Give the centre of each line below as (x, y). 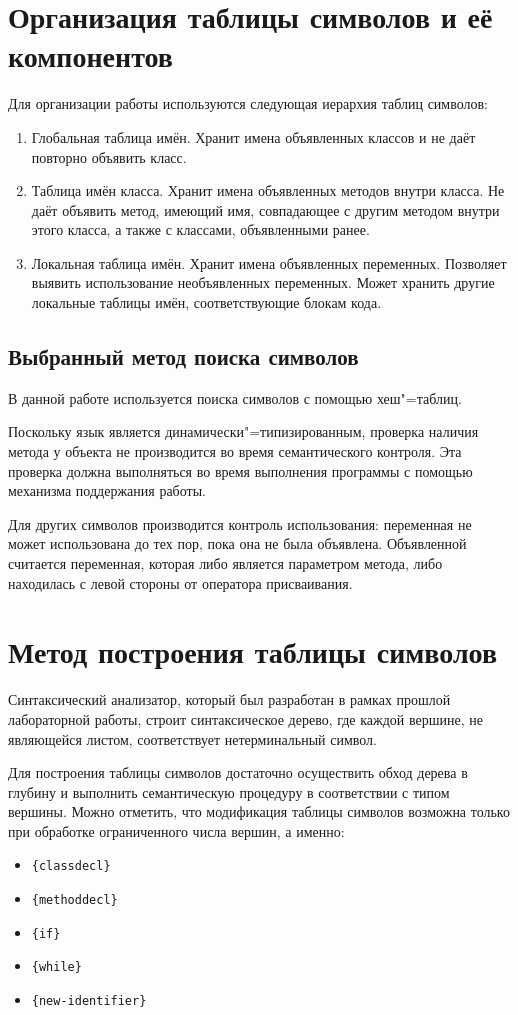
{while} (56, 967)
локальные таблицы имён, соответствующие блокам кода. (206, 302)
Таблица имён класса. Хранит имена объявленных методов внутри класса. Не (268, 190)
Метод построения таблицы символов (253, 651)
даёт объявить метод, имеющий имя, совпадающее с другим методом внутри (265, 209)
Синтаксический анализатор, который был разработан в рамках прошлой (229, 699)
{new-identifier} (89, 1001)
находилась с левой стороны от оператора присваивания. (180, 582)
